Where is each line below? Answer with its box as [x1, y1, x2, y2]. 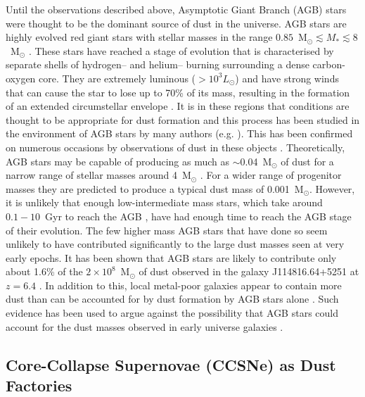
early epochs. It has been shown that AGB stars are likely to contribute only [6, 250, 337, 265]
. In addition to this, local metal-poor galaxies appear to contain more [39, 277, 342, 292]
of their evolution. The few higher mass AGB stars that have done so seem [6, 222, 328, 237]
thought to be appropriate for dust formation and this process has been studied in [6, 112, 360, 127]
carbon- [312, 57, 345, 72]
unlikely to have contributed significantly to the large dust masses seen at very [6, 237, 345, 251]
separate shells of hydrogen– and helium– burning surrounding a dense [6, 57, 309, 72]
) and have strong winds [235, 70, 339, 85]
